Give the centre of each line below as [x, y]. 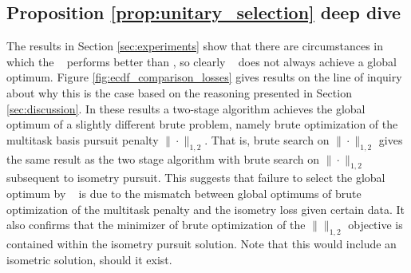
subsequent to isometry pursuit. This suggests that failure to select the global [196, 178]
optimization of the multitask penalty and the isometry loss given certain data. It [205, 209]
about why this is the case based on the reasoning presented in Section [179, 92]
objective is [375, 225]
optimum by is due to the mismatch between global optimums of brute [184, 193]
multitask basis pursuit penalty [83, 139]
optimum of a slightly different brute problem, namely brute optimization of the [202, 124]
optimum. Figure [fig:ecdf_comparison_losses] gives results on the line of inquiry [204, 77]
